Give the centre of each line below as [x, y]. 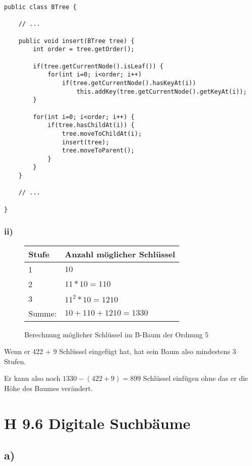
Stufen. [15, 361]
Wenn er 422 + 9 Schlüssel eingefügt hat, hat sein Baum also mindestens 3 [120, 351]
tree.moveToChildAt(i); [102, 133]
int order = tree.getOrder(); [84, 49]
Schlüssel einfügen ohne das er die [196, 378]
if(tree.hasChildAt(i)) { [91, 125]
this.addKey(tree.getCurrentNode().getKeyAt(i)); [162, 91]
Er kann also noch [32, 378]
